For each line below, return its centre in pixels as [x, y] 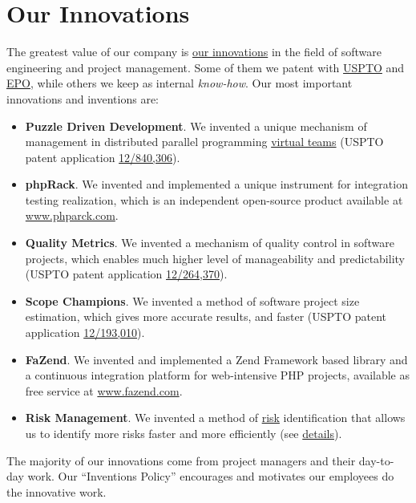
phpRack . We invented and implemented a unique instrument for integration [216, 184]
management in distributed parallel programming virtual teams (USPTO [204, 142]
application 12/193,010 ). [85, 333]
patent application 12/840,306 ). [103, 157]
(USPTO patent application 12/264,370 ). [126, 274]
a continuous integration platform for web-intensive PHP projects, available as [218, 375]
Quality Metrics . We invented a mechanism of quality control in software [210, 243]
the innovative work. [57, 491]
